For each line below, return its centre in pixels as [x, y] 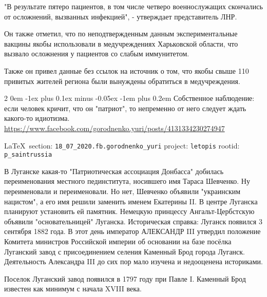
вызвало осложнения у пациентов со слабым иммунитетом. [97, 54]
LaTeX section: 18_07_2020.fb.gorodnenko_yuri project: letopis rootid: [122, 145]
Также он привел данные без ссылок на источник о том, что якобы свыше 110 [127, 70]
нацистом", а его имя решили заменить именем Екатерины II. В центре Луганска [131, 201]
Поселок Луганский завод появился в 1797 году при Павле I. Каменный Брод [125, 278]
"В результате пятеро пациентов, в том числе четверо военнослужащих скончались [133, 6]
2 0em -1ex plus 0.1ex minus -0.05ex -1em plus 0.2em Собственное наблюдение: [129, 98]
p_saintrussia [28, 155]
